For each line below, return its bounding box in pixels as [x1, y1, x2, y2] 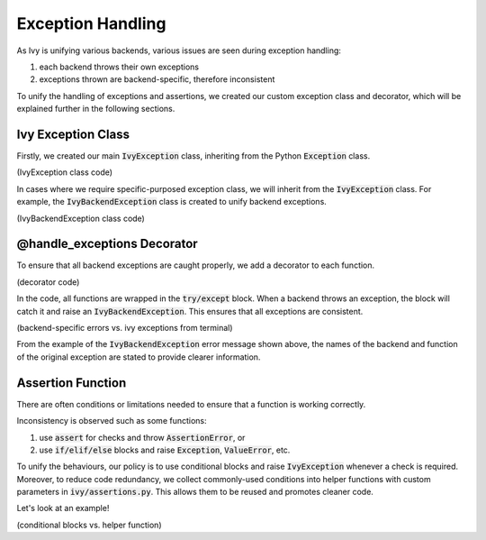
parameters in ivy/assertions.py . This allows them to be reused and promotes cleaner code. [16, 487, 373, 498]
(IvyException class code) [16, 167, 112, 178]
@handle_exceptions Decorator [16, 236, 198, 252]
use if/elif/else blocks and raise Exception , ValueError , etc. [39, 444, 291, 455]
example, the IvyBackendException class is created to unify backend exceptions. [16, 197, 328, 207]
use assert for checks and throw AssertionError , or [39, 432, 246, 443]
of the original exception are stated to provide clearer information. [16, 352, 261, 362]
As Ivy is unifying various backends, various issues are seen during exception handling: [16, 45, 342, 56]
